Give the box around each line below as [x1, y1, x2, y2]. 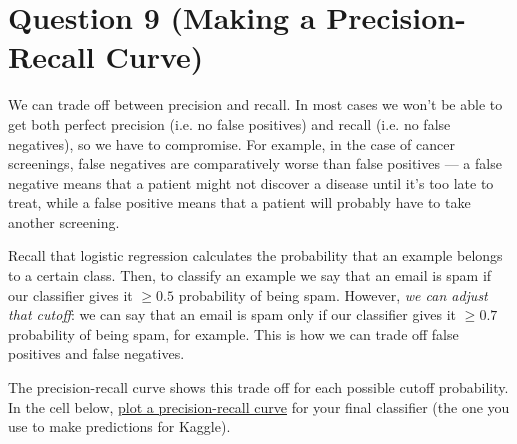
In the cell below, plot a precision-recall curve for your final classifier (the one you [8, 396, 510, 417]
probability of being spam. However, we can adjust [178, 284, 488, 305]
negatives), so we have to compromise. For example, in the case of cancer [8, 133, 455, 154]
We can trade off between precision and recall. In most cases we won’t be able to [8, 94, 503, 115]
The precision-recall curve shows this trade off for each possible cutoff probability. [8, 377, 509, 398]
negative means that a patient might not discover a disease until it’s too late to [8, 172, 494, 193]
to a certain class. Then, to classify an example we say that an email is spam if [8, 265, 492, 286]
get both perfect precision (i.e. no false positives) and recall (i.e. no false [8, 113, 451, 134]
